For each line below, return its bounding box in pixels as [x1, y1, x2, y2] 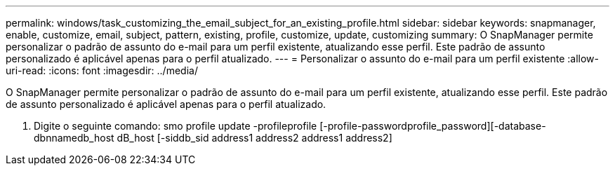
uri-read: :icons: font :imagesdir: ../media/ [6, 64, 198, 76]
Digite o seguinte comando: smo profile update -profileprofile [34, 120, 317, 132]
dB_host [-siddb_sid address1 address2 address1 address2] [117, 132, 392, 144]
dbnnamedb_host [34, 132, 114, 144]
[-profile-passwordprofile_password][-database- [319, 120, 546, 132]
